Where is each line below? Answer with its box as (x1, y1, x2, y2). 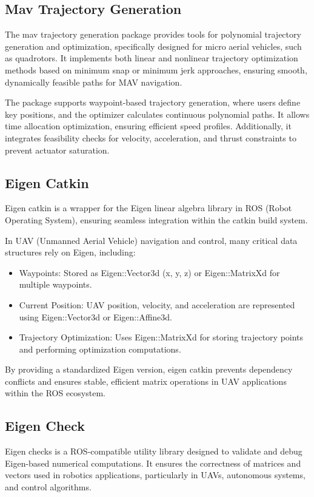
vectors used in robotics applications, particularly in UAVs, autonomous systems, (5, 468, 306, 481)
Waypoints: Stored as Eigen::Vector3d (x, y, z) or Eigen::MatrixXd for (19, 266, 280, 279)
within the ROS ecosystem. (5, 387, 105, 399)
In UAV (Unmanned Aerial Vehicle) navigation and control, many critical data (5, 234, 298, 246)
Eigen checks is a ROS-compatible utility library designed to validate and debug (5, 445, 302, 458)
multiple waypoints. (19, 278, 92, 291)
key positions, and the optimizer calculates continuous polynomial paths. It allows (5, 107, 310, 120)
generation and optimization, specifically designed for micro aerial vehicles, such (5, 39, 302, 52)
